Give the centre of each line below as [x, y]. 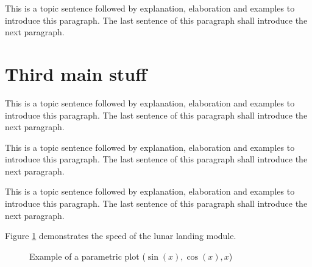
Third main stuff [76, 73]
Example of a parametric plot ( [87, 256]
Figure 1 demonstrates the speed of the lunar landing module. [121, 236]
